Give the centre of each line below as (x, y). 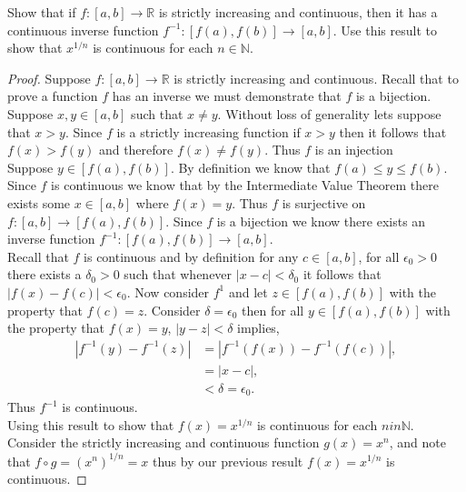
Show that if (42, 12)
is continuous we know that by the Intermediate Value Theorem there (245, 185)
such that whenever (178, 274)
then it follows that (393, 131)
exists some (39, 202)
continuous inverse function (83, 30)
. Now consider (168, 291)
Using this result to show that (91, 424)
